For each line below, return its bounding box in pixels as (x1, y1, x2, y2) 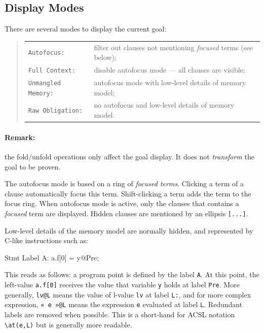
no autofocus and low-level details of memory (94, 99, 235, 110)
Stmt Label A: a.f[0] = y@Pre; (5, 252, 99, 262)
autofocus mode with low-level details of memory (94, 77, 246, 87)
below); (94, 52, 117, 62)
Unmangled (28, 79, 61, 87)
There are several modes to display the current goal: (5, 23, 167, 34)
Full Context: (28, 66, 76, 74)
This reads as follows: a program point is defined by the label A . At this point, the (5, 269, 259, 280)
